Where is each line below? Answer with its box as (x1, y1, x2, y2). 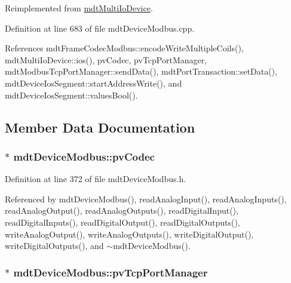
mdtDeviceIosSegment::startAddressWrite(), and (5, 76, 182, 89)
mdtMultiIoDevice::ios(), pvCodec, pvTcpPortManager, (5, 53, 207, 66)
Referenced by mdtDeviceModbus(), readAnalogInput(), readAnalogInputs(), (5, 192, 287, 205)
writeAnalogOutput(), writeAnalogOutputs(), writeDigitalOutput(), (5, 227, 254, 240)
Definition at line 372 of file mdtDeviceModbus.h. (5, 173, 186, 185)
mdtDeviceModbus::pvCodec (13, 149, 155, 164)
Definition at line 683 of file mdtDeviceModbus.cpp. (5, 21, 195, 34)
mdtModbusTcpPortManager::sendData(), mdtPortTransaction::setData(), (5, 65, 277, 78)
